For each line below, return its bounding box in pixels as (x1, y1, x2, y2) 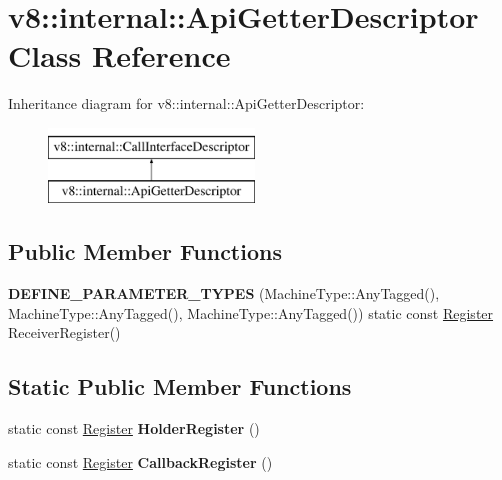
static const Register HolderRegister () (8, 418, 260, 439)
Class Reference (8, 35, 231, 76)
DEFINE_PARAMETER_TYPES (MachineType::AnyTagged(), (8, 283, 440, 304)
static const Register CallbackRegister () (8, 451, 273, 472)
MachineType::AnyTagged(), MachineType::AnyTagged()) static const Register (8, 302, 494, 323)
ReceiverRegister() (8, 322, 121, 343)
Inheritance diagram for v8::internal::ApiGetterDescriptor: (8, 93, 365, 114)
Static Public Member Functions (8, 371, 352, 402)
